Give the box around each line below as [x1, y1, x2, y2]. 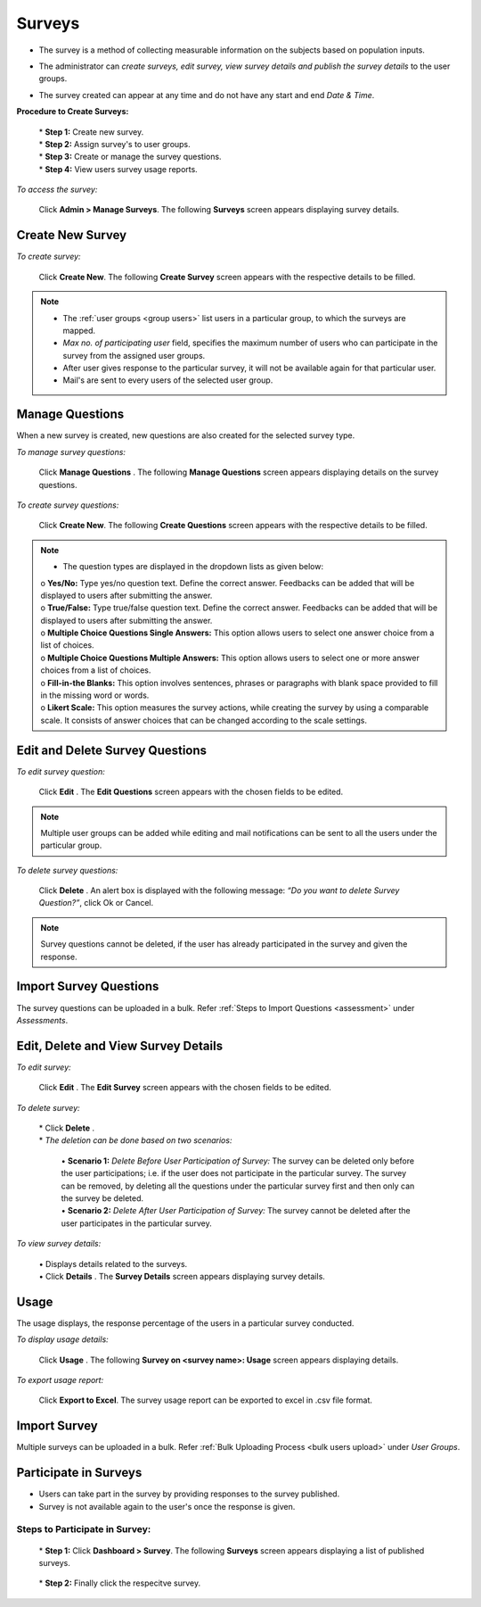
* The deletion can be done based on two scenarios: [38, 1135, 232, 1146]
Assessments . [16, 1015, 69, 1025]
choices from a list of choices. [40, 665, 151, 675]
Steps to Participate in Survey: [16, 1523, 151, 1536]
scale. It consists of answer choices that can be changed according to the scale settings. [40, 715, 367, 725]
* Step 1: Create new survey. [38, 126, 144, 137]
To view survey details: [16, 1238, 102, 1249]
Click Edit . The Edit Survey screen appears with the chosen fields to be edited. [38, 1082, 331, 1093]
